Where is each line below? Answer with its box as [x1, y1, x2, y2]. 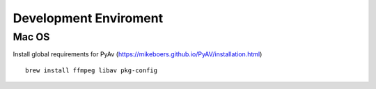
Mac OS [13, 31, 50, 43]
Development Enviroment [13, 10, 164, 26]
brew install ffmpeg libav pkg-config [25, 66, 158, 74]
